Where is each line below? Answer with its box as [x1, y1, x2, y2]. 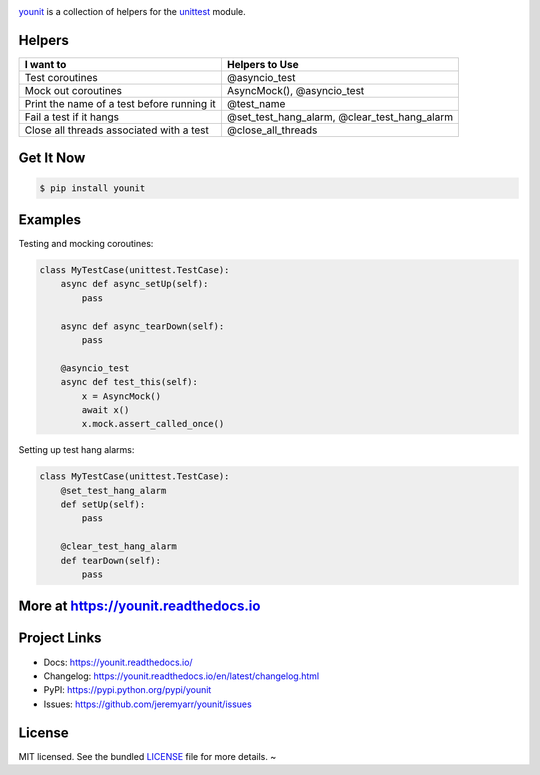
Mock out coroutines [24, 83, 122, 97]
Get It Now [18, 150, 86, 167]
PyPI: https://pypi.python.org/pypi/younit [43, 684, 212, 696]
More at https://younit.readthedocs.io [18, 598, 261, 615]
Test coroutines [24, 70, 99, 84]
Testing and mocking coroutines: [18, 238, 154, 250]
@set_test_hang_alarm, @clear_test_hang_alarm [226, 110, 454, 124]
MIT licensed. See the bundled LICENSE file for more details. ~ [18, 750, 277, 762]
